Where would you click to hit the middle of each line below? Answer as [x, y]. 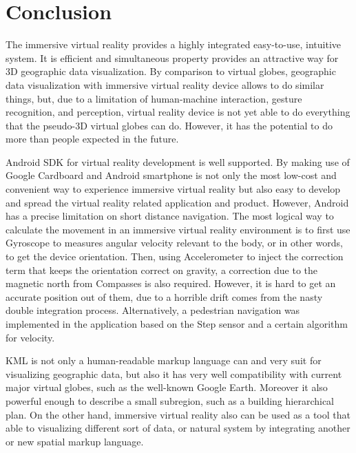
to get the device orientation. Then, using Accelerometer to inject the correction [175, 256]
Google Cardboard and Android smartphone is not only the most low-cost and [171, 175]
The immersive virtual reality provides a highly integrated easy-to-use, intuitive [174, 44]
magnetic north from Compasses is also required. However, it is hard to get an [171, 283]
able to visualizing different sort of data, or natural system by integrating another [178, 428]
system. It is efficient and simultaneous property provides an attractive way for [172, 57]
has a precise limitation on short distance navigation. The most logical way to [170, 216]
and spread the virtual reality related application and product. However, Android [177, 202]
